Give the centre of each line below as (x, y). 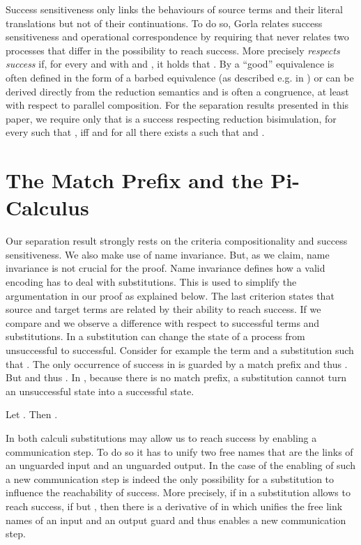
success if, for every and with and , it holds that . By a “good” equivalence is (170, 64)
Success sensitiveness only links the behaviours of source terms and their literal (174, 9)
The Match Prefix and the (135, 180)
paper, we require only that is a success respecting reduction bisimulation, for (171, 118)
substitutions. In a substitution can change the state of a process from (155, 336)
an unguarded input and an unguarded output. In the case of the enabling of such (180, 465)
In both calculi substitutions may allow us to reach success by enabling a (161, 437)
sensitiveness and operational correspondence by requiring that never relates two (177, 37)
